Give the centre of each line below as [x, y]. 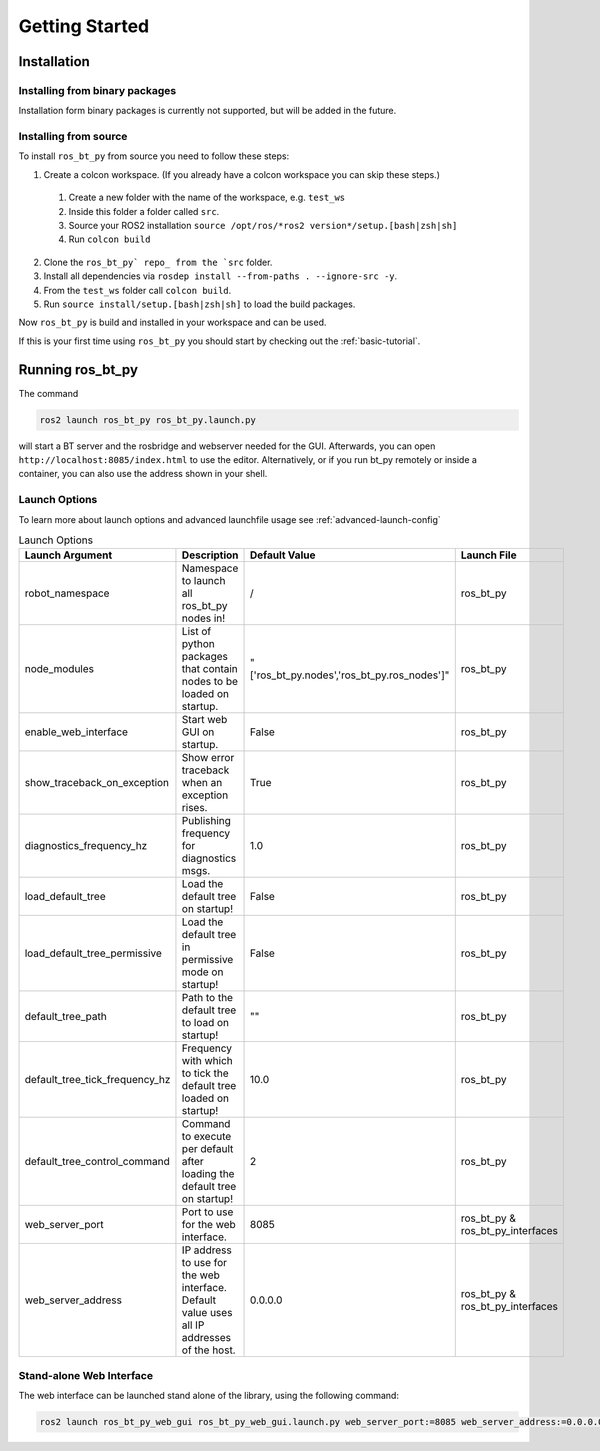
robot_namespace [67, 593]
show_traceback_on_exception [97, 783]
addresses [206, 1338]
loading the [208, 1174]
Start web [204, 720]
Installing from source [73, 137]
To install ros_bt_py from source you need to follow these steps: [154, 156]
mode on [202, 972]
